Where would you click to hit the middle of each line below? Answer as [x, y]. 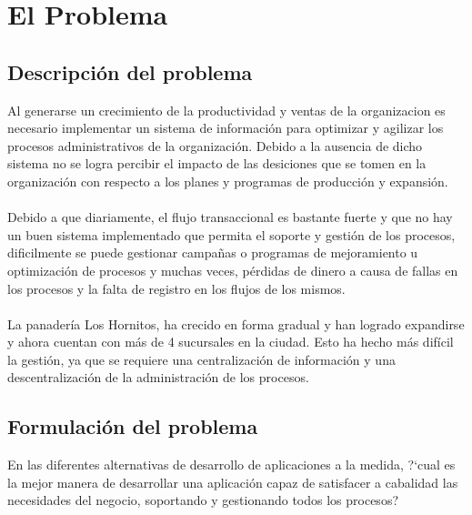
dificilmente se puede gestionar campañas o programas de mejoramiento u [213, 252]
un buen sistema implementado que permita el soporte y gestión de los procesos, [231, 234]
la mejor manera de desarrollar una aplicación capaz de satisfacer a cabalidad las [233, 482]
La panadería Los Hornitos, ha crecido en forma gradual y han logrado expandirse [236, 323]
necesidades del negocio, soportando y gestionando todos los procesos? [203, 500]
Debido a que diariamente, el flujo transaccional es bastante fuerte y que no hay [230, 217]
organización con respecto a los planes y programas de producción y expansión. [228, 181]
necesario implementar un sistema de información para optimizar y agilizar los [226, 128]
